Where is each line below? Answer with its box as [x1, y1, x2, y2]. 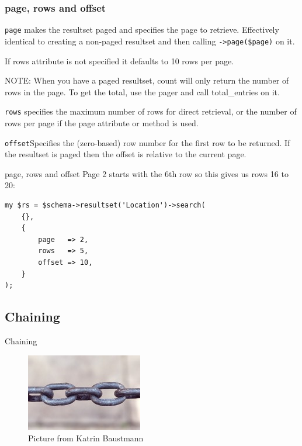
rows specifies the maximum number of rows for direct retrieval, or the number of [5, 105, 297, 117]
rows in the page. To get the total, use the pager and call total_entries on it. [5, 85, 280, 98]
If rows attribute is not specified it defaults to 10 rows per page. [5, 54, 234, 67]
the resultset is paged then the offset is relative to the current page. [5, 148, 247, 160]
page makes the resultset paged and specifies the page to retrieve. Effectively [5, 23, 279, 36]
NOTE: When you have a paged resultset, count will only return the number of [5, 74, 289, 87]
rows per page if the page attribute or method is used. [5, 116, 199, 129]
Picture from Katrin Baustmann [28, 432, 144, 444]
